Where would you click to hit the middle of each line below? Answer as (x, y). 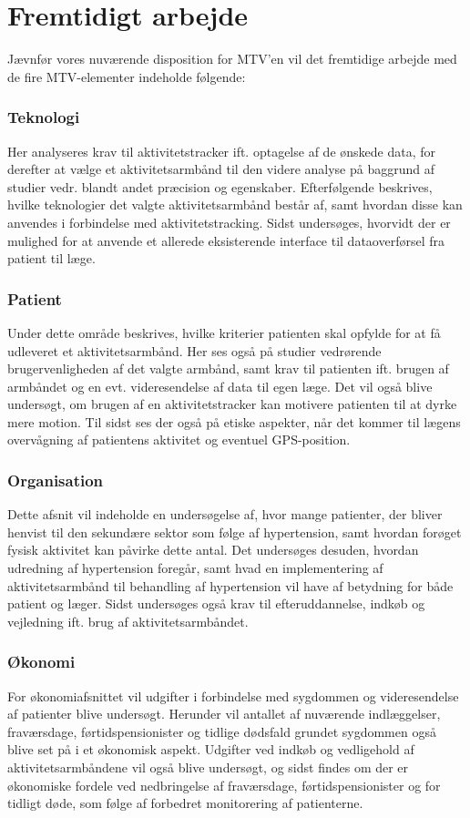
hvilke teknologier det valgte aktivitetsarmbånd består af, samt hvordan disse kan (235, 204)
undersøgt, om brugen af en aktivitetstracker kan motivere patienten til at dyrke (232, 404)
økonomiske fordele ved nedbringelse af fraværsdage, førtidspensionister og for (224, 785)
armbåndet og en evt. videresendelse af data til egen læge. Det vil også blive (220, 386)
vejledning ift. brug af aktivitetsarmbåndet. (128, 621)
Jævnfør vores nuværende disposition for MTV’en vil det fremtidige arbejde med (232, 59)
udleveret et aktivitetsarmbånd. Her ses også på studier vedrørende (194, 350)
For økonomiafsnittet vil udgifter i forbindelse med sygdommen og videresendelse (233, 695)
